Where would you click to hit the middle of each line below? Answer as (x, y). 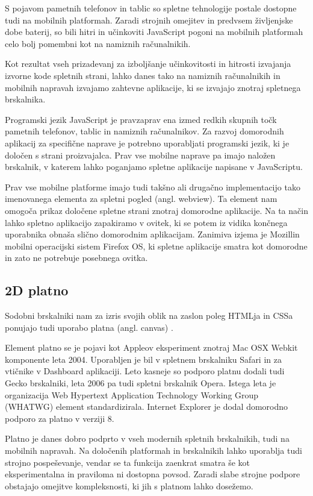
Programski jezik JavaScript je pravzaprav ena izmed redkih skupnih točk (141, 119)
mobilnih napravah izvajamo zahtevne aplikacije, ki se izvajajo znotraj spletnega (153, 87)
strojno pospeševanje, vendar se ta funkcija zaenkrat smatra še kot (127, 462)
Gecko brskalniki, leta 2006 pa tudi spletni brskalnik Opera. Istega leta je (141, 383)
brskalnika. (25, 99)
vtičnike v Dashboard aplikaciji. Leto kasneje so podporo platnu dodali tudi (145, 371)
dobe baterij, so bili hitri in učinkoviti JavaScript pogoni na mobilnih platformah (154, 32)
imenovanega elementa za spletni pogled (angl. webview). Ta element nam (141, 199)
